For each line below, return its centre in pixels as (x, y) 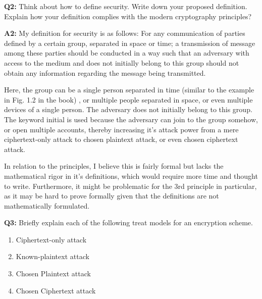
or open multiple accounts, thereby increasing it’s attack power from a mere (121, 129)
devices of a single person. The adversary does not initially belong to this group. (128, 109)
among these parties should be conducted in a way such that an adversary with (127, 53)
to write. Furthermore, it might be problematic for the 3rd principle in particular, (130, 186)
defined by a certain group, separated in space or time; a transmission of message (130, 43)
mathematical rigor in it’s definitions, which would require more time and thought (131, 176)
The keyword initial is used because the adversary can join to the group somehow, (131, 119)
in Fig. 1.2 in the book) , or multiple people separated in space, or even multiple (128, 99)
